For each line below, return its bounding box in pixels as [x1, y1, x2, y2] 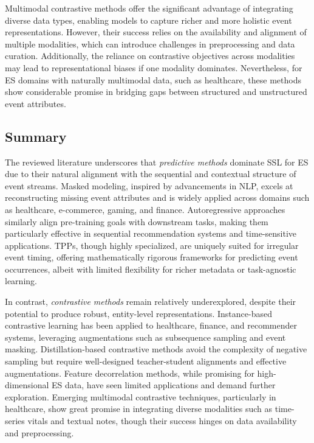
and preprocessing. [5, 426, 74, 439]
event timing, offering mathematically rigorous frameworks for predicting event [5, 251, 298, 263]
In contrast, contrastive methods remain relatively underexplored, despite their [5, 295, 296, 308]
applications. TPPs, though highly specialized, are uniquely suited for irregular [5, 239, 299, 251]
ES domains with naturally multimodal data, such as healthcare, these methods [5, 73, 301, 86]
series [5, 414, 25, 427]
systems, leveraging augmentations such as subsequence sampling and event [5, 330, 286, 343]
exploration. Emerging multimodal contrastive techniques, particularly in [5, 390, 276, 403]
